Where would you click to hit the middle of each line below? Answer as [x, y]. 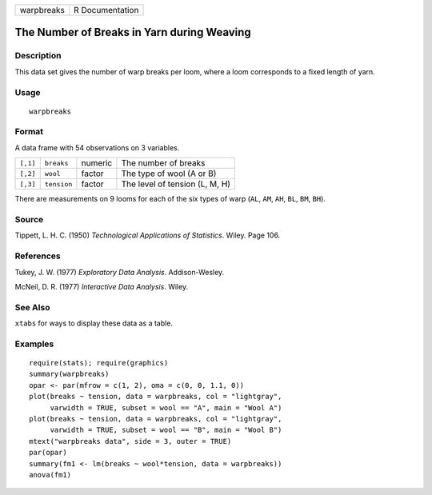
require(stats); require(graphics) [99, 363]
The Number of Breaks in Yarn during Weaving [133, 32]
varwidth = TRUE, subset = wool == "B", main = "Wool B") [166, 430]
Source [29, 220]
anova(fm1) [50, 475]
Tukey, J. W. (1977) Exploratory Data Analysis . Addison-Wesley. [120, 272]
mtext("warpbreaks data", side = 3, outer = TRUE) [130, 441]
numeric [97, 163]
